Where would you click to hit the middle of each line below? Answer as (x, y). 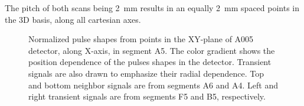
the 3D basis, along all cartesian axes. (73, 19)
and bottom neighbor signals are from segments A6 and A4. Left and (153, 85)
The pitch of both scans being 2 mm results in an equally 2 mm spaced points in (152, 8)
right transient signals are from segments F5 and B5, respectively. (147, 96)
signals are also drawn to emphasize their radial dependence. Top (146, 73)
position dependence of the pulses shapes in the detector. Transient (150, 62)
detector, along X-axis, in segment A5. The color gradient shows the (152, 50)
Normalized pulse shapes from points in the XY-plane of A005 (141, 39)
